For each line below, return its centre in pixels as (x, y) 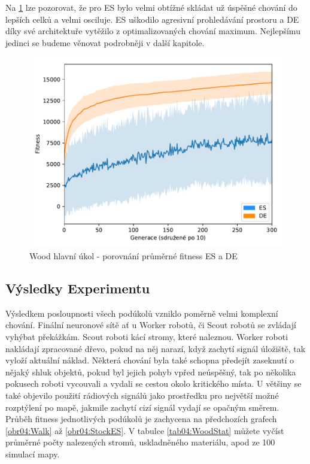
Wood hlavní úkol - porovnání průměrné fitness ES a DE (133, 255)
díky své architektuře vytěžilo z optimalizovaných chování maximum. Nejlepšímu (153, 31)
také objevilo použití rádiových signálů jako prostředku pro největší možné (142, 395)
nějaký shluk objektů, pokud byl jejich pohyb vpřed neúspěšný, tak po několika (151, 371)
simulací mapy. (33, 454)
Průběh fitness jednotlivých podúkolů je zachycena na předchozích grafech (141, 419)
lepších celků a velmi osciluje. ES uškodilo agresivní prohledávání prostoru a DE (152, 19)
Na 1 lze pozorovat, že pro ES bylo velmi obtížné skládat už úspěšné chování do (151, 7)
